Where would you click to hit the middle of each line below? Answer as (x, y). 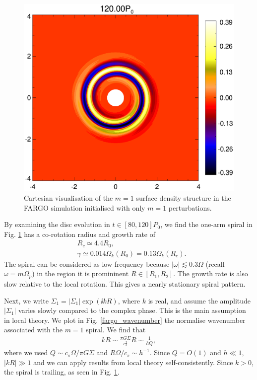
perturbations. (190, 207)
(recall (215, 264)
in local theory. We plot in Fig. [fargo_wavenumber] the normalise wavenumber (125, 320)
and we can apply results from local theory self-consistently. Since (133, 362)
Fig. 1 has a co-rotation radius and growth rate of (80, 234)
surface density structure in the (184, 197)
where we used (26, 352)
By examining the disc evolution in (57, 224)
